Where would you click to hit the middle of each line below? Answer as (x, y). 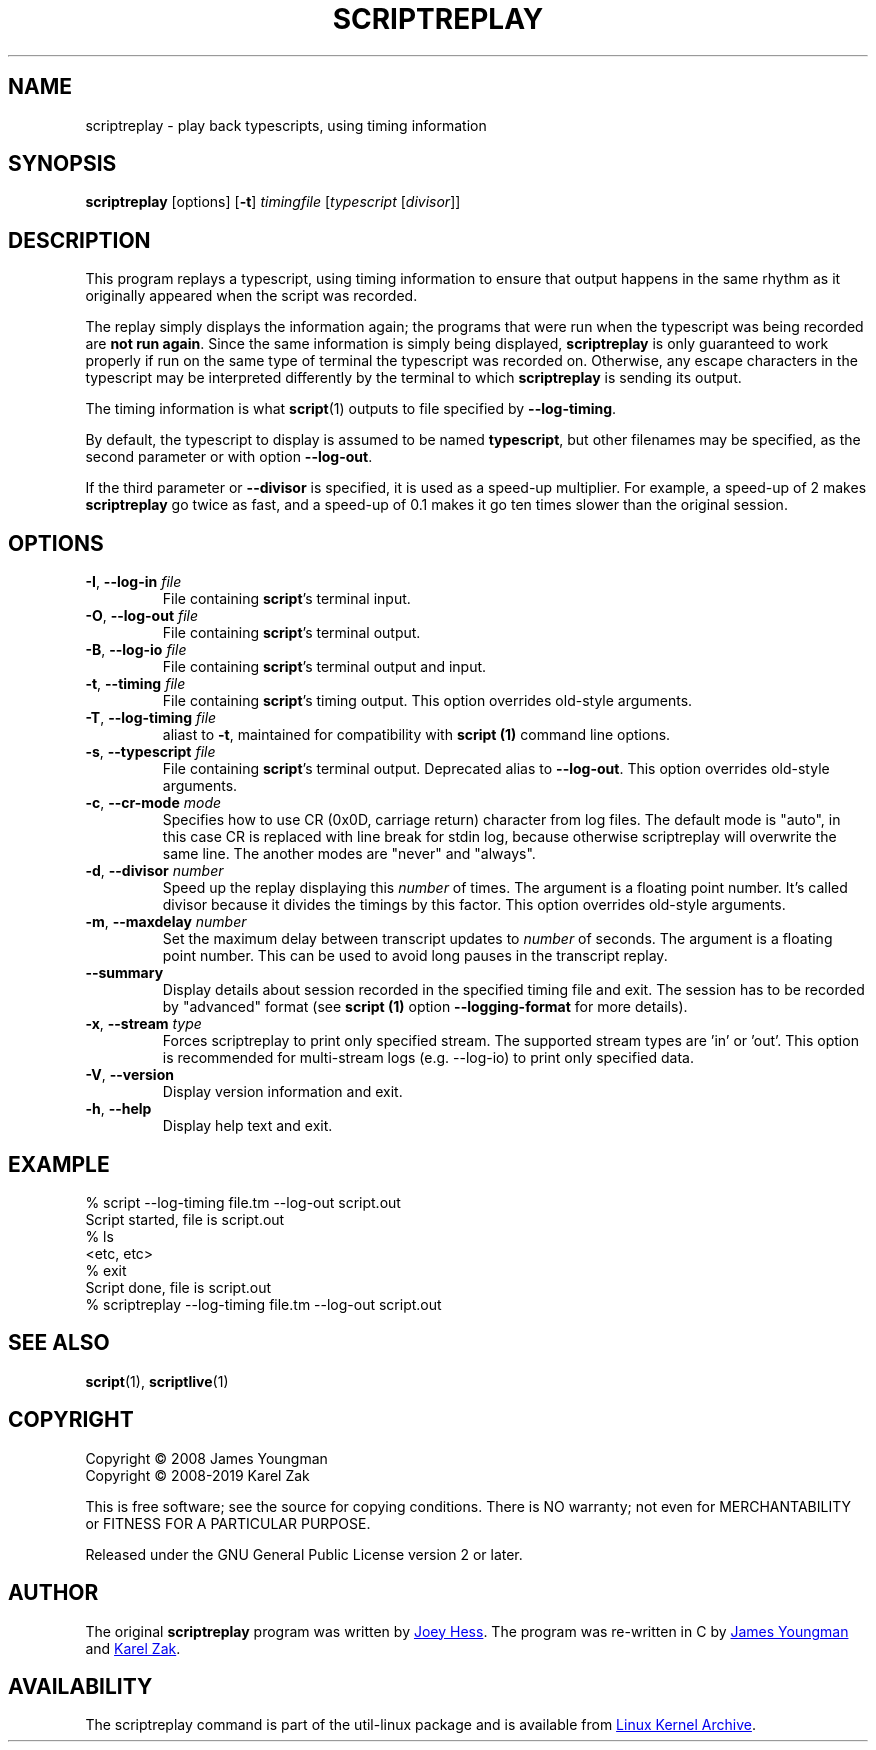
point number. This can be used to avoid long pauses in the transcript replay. (415, 956)
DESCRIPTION (79, 240)
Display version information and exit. (282, 1092)
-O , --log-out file (142, 616)
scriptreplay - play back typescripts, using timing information (286, 125)
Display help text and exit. (247, 1126)
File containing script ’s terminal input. (286, 599)
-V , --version (129, 1075)
